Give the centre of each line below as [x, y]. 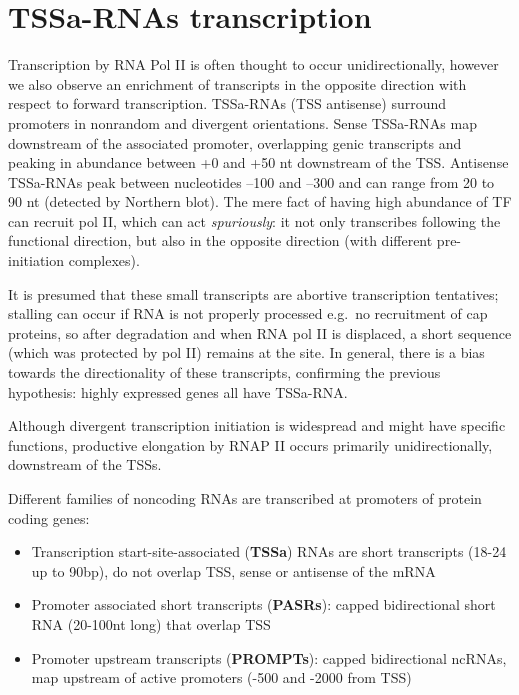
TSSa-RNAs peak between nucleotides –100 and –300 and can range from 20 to [251, 181]
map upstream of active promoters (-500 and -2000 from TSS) [221, 677]
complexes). [104, 260]
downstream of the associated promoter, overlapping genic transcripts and [235, 142]
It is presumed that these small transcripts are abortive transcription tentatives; [253, 293]
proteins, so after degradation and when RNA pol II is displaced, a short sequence [260, 332]
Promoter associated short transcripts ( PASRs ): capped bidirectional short [263, 604]
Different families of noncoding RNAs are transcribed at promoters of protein [245, 498]
